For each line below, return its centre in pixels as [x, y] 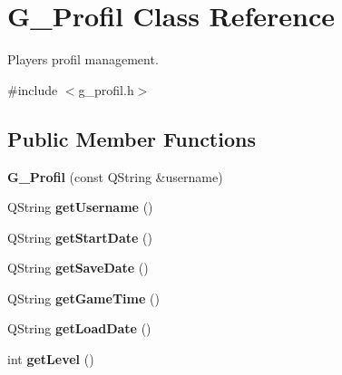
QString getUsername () [80, 207]
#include [33, 89]
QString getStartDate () [80, 237]
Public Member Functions [132, 138]
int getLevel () [51, 359]
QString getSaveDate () [78, 268]
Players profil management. [83, 59]
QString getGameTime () [83, 298]
